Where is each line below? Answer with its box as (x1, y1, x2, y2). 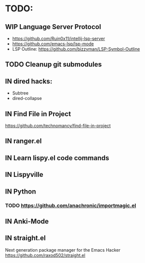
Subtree (12, 90, 29, 96)
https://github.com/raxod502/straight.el (5, 252, 86, 258)
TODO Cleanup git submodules (5, 60, 102, 69)
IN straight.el (5, 234, 46, 242)
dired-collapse (12, 96, 42, 101)
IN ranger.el (5, 137, 42, 145)
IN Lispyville (5, 170, 43, 179)
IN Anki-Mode (5, 217, 49, 226)
